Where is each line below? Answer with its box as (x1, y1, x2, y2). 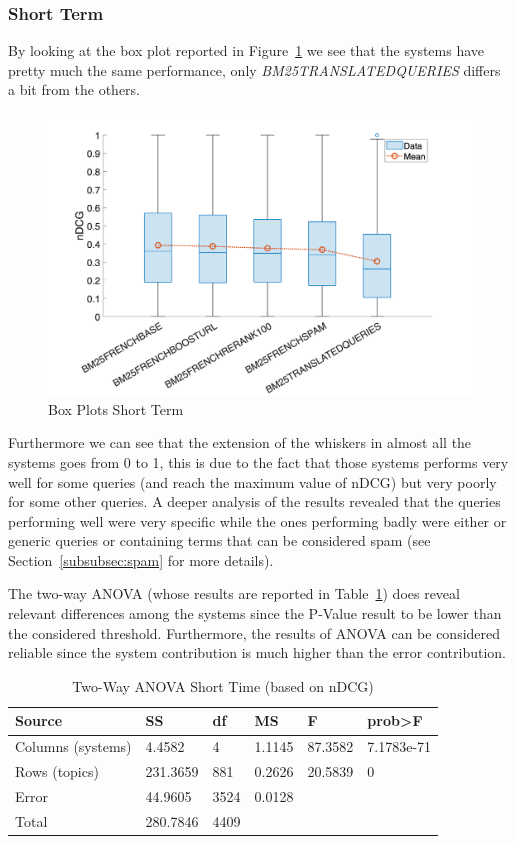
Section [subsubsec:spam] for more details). (8, 549, 274, 570)
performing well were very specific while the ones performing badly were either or (8, 510, 507, 531)
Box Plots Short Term (48, 398, 184, 419)
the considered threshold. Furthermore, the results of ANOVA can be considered (8, 622, 501, 643)
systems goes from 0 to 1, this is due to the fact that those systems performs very (8, 451, 509, 472)
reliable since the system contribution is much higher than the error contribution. (8, 642, 506, 663)
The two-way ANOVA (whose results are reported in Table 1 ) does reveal (8, 583, 460, 604)
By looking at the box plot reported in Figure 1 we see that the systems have (8, 40, 485, 61)
